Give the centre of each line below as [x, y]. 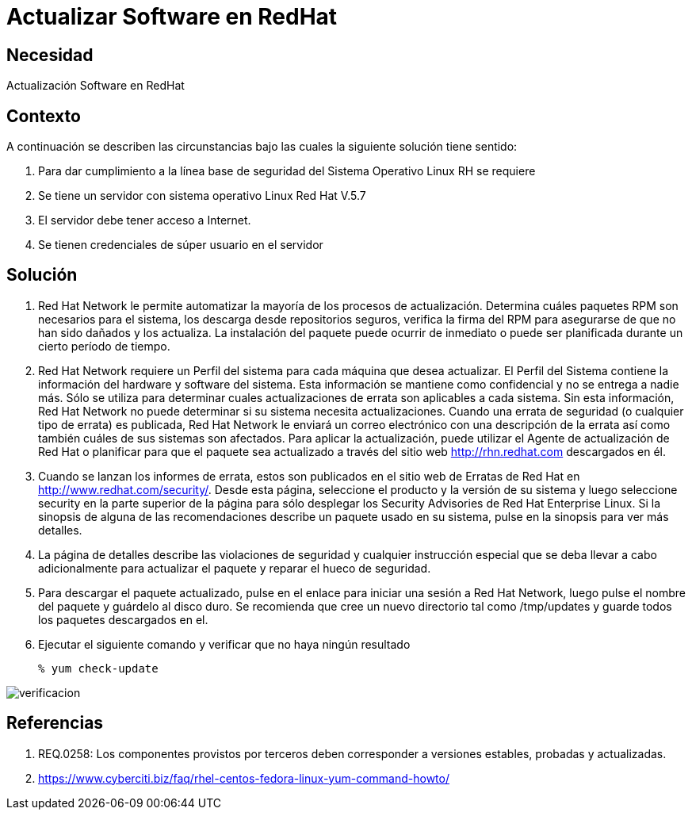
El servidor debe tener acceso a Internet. [145, 220]
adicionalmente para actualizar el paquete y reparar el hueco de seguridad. [235, 568]
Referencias [55, 723]
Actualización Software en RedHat [96, 86]
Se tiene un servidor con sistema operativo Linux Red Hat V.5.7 [202, 196]
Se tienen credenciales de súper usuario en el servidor [181, 245]
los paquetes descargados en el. [123, 619]
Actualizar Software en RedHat [172, 17]
